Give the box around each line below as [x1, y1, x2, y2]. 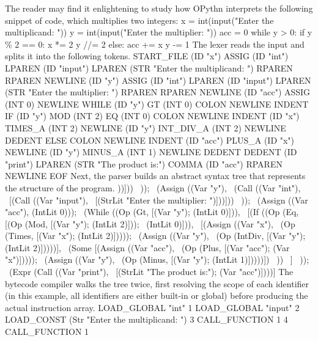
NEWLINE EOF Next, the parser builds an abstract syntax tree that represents [5, 169, 306, 182]
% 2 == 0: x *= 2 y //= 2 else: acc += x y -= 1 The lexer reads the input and [5, 37, 305, 50]
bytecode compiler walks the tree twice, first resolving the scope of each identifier [5, 277, 309, 290]
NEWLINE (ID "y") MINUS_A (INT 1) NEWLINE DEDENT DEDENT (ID [5, 145, 297, 158]
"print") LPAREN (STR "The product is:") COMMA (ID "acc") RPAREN [5, 157, 283, 170]
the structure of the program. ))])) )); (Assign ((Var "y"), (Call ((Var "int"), [5, 181, 301, 194]
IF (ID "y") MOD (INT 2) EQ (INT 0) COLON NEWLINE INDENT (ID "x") [5, 109, 300, 122]
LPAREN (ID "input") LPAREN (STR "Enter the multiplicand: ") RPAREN [5, 61, 293, 74]
